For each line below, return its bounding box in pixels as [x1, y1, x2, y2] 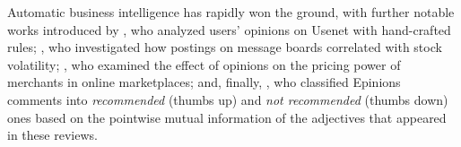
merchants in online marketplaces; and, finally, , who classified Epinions [7, 73, 401, 91]
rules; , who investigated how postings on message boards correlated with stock [7, 38, 442, 56]
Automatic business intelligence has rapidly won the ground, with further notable [7, 3, 455, 21]
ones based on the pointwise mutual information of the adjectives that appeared [7, 108, 447, 126]
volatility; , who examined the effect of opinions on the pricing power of [7, 55, 401, 73]
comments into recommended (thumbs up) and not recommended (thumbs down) [7, 90, 448, 108]
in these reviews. [7, 125, 98, 144]
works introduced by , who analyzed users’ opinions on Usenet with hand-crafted [7, 20, 451, 39]
